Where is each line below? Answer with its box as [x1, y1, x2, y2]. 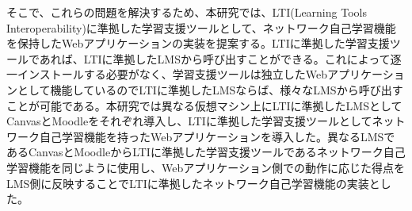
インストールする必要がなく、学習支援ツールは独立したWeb [17, 66, 327, 82]
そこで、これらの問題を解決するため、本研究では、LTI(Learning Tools [6, 4, 367, 20]
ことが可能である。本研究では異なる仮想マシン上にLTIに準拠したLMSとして [6, 97, 402, 113]
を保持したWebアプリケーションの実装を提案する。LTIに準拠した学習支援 [6, 35, 390, 52]
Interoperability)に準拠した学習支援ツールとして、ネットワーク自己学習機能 [6, 19, 396, 36]
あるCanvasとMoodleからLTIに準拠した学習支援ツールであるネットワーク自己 [6, 144, 406, 160]
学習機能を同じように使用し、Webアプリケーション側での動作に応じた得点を [6, 159, 405, 175]
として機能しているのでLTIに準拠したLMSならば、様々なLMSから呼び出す [17, 81, 403, 98]
